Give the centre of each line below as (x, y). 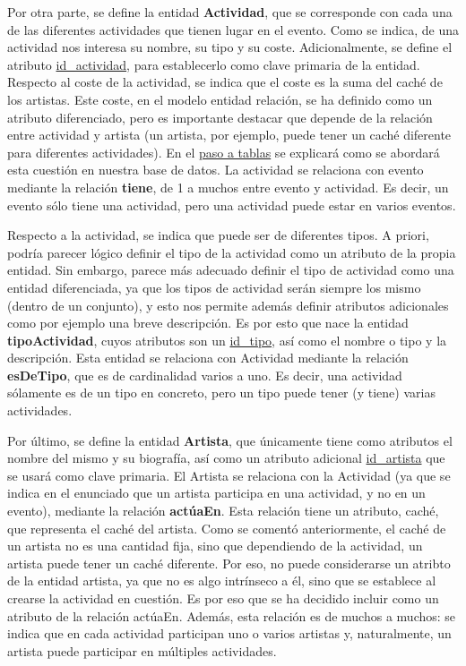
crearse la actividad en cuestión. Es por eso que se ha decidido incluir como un (223, 598)
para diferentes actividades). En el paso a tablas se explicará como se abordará (224, 152)
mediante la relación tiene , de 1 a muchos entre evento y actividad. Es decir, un (228, 187)
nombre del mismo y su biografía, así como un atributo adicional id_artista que (226, 458)
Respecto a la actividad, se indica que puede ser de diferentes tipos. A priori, (218, 235)
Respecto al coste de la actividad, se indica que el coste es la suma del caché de (225, 82)
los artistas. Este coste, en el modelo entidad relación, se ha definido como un (220, 99)
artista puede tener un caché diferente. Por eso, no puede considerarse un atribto (229, 563)
